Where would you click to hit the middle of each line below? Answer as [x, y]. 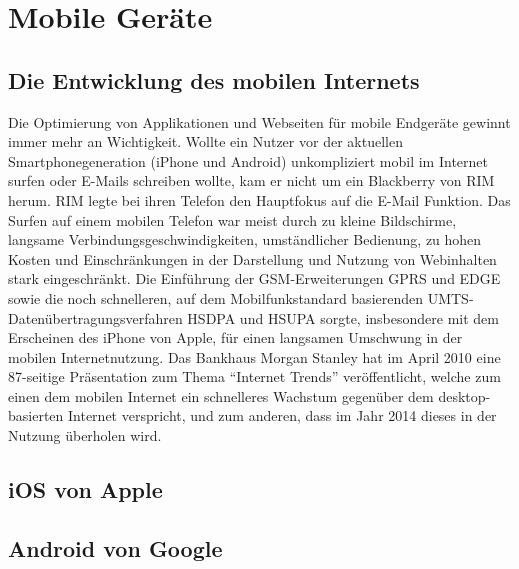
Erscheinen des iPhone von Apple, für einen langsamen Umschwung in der [235, 337]
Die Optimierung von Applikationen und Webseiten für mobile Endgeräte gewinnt [259, 121]
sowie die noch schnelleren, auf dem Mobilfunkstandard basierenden [216, 297]
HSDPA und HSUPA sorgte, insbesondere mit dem [343, 317]
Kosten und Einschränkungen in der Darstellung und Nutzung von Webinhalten [252, 258]
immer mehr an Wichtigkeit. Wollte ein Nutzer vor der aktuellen [205, 141]
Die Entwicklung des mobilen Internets [214, 79]
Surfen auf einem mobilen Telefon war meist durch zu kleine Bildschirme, [232, 219]
